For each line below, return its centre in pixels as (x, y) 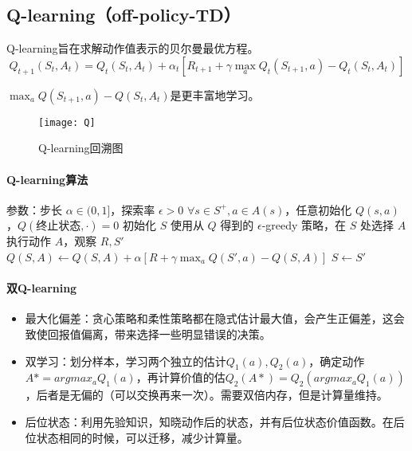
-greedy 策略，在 (304, 225)
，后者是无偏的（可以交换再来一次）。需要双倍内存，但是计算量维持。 (206, 395)
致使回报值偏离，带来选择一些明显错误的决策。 (148, 334)
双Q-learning (42, 288)
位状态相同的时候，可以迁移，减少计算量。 (137, 437)
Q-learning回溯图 (81, 148)
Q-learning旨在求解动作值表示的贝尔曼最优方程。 (133, 48)
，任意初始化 (318, 209)
